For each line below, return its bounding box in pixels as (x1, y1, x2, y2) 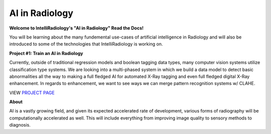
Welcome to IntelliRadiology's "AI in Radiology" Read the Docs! (9, 25, 144, 31)
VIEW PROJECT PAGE (9, 89, 55, 95)
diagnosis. (9, 122, 31, 128)
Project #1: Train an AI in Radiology (9, 50, 83, 56)
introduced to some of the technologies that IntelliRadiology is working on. (9, 41, 163, 47)
